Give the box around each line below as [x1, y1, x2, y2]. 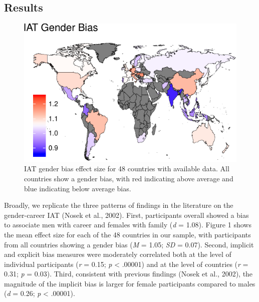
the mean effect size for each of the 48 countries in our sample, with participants [4, 229, 251, 239]
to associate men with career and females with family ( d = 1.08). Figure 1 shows [4, 219, 251, 230]
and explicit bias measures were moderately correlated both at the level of [4, 249, 231, 259]
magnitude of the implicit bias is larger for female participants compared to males [4, 278, 255, 288]
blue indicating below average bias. [24, 183, 131, 193]
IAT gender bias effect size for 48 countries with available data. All [24, 163, 229, 174]
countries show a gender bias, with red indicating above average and [24, 173, 233, 183]
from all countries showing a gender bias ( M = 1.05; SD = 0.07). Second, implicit [4, 239, 254, 249]
